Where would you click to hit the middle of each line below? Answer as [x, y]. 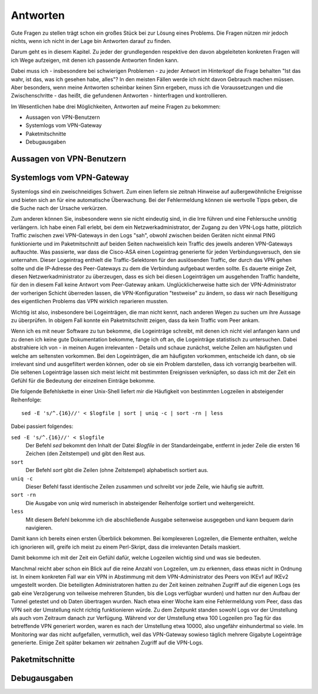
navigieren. [39, 528]
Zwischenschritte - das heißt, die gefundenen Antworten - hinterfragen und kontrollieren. [119, 96]
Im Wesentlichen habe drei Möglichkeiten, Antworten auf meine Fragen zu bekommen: [116, 107]
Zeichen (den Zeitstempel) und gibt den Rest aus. [85, 454]
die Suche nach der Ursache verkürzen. [59, 208]
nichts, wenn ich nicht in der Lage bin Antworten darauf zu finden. [91, 41]
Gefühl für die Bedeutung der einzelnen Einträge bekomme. [83, 380]
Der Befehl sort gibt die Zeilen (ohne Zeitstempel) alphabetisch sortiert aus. [117, 470]
